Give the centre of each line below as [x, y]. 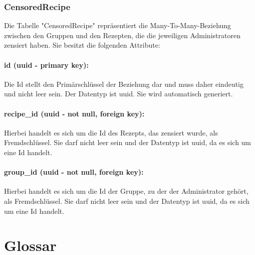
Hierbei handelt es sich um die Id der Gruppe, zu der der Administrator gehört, [126, 191]
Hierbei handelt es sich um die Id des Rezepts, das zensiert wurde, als [111, 132]
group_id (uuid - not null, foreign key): [74, 172]
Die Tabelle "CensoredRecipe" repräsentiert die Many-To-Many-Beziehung [118, 25]
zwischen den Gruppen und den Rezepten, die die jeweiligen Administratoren [122, 35]
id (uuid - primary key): [46, 65]
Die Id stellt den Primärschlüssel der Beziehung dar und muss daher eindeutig [124, 84]
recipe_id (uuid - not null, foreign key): [74, 113]
